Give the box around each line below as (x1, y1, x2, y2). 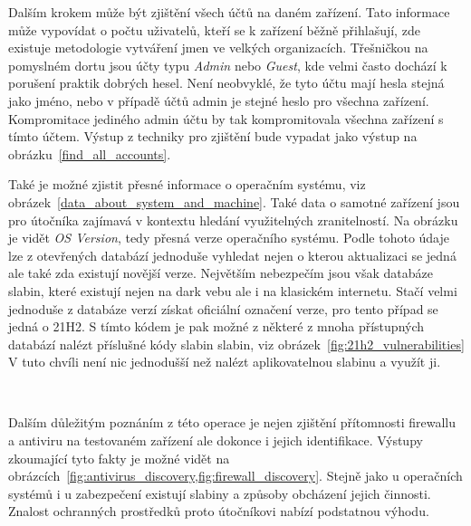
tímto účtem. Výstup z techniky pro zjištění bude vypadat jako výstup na (8, 127, 418, 146)
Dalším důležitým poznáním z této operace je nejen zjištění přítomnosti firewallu (8, 413, 457, 432)
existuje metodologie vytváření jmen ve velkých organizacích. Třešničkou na (8, 38, 428, 57)
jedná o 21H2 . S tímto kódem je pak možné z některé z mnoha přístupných (8, 317, 425, 336)
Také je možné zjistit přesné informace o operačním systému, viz (8, 175, 366, 194)
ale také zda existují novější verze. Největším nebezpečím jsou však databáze (8, 263, 433, 282)
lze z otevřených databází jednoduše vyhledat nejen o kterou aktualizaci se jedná (8, 245, 457, 264)
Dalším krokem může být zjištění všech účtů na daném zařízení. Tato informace (8, 3, 450, 21)
